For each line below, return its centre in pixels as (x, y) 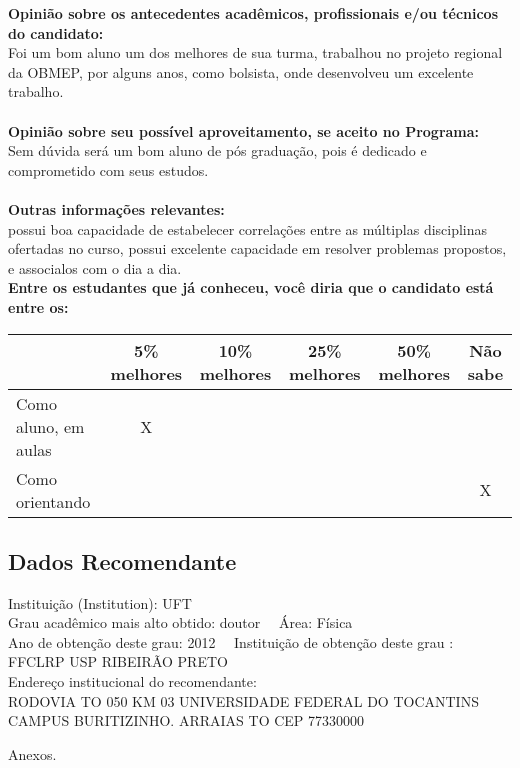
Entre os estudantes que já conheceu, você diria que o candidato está (251, 287)
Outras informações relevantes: (116, 208)
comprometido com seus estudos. (108, 169)
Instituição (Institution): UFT (100, 602)
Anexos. (32, 753)
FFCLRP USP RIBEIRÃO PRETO (118, 661)
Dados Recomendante (122, 560)
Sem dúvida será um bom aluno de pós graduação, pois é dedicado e (217, 150)
